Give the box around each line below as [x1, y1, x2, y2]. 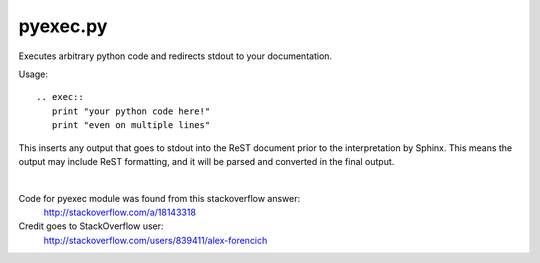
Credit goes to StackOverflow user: [18, 220, 164, 232]
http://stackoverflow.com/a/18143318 [43, 206, 197, 219]
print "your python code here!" [51, 105, 211, 117]
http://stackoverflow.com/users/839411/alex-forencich [43, 234, 268, 246]
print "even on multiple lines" [51, 120, 211, 131]
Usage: [18, 68, 49, 80]
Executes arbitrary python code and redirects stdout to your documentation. [18, 50, 333, 62]
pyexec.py [18, 15, 108, 37]
